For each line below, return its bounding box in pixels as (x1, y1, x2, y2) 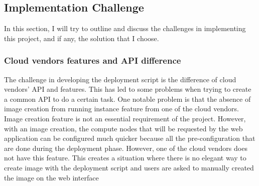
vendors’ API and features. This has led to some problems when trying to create (4, 84, 251, 94)
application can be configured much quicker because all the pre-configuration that (4, 133, 255, 143)
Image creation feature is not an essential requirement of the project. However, (4, 113, 246, 123)
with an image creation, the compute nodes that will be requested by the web (4, 123, 243, 133)
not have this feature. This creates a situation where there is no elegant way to (4, 152, 246, 163)
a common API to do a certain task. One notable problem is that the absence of (4, 93, 251, 104)
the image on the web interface (4, 172, 99, 182)
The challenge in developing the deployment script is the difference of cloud (4, 74, 236, 84)
